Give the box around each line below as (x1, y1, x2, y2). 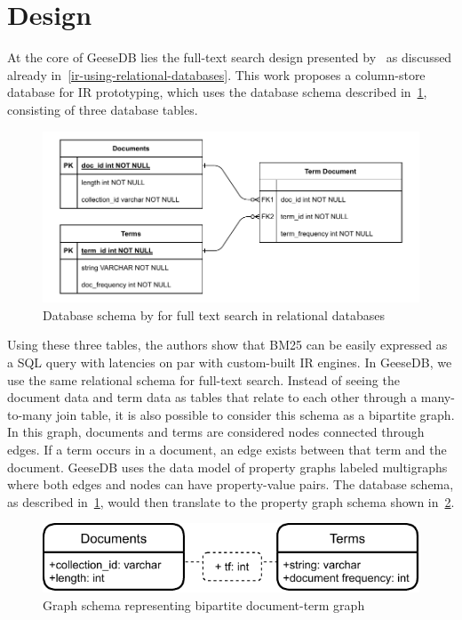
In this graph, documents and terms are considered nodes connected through (7, 423, 425, 441)
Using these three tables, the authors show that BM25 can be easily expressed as (7, 335, 448, 354)
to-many (7, 405, 52, 423)
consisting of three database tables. (7, 100, 198, 118)
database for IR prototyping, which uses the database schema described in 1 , (7, 83, 427, 101)
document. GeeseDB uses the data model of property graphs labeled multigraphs (7, 457, 448, 476)
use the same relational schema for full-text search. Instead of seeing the (7, 370, 400, 389)
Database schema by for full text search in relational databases (43, 305, 385, 324)
